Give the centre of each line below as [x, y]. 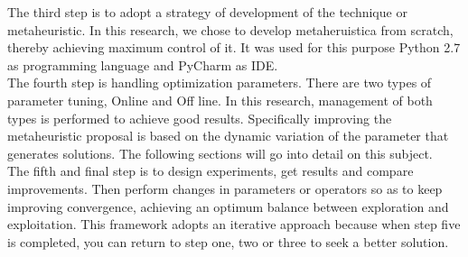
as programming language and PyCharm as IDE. [143, 64]
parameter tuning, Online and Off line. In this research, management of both [220, 100]
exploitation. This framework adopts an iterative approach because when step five [234, 224]
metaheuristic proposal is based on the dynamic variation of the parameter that [228, 136]
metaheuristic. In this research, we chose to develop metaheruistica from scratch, [230, 29]
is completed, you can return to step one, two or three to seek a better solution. [228, 241]
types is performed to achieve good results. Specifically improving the [200, 118]
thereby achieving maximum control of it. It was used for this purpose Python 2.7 [234, 47]
